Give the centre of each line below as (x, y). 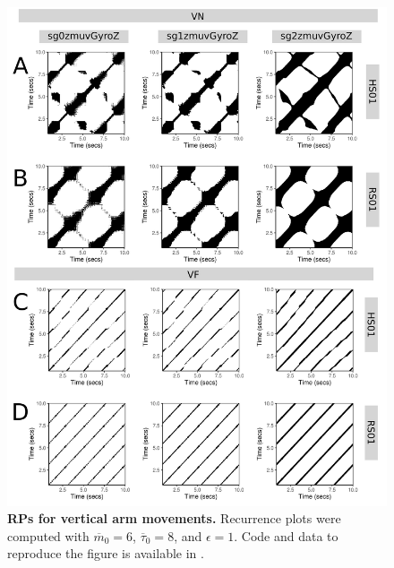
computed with (48, 535)
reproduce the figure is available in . (106, 553)
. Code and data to (286, 535)
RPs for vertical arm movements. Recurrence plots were (174, 518)
